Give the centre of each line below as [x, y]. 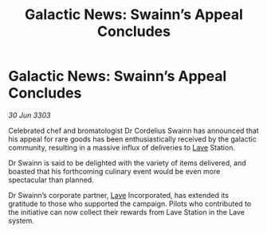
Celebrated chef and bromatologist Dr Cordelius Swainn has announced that [133, 130]
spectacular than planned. [51, 180]
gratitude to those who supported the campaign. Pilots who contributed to [130, 204]
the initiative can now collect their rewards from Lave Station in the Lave [127, 212]
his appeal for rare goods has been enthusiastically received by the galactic [132, 139]
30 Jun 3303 [29, 115]
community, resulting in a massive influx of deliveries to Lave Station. [122, 147]
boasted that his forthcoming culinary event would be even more [114, 171]
